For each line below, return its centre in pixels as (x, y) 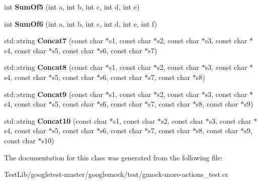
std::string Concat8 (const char (54, 67)
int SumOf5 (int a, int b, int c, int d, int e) (72, 7)
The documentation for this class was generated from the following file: (113, 157)
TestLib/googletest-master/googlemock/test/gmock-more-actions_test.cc (116, 174)
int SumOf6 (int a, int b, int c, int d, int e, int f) (81, 23)
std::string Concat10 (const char (56, 120)
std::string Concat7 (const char (54, 40)
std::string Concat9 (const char (54, 94)
